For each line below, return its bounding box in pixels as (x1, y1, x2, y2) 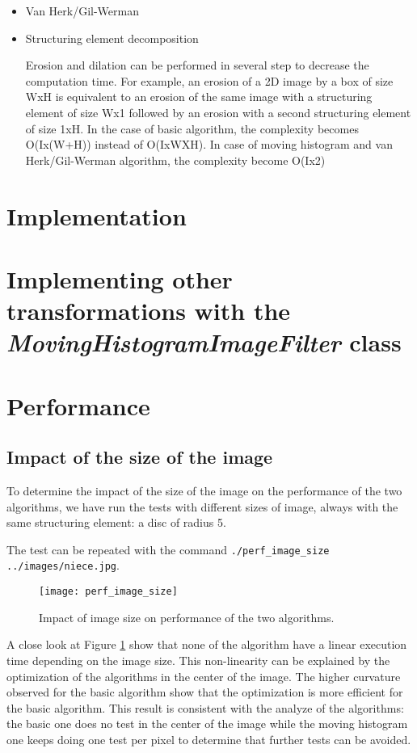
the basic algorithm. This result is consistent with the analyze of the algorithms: (6, 699, 404, 716)
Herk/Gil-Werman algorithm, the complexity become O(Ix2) (25, 151, 326, 168)
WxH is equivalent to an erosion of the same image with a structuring (25, 88, 373, 105)
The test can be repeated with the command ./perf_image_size (6, 541, 330, 557)
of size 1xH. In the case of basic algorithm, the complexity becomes (25, 120, 359, 137)
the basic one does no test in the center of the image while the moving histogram (6, 715, 408, 732)
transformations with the (6, 294, 291, 327)
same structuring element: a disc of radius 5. (6, 514, 226, 531)
